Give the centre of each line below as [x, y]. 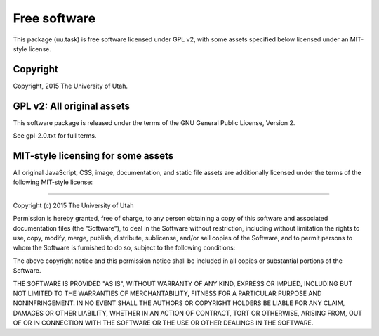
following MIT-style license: [53, 182]
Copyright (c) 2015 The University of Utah [73, 205]
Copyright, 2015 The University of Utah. [71, 86]
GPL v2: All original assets [71, 106]
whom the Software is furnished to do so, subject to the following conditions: [124, 248]
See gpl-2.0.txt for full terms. [55, 136]
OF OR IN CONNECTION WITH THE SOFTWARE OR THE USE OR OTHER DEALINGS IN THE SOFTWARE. [163, 323]
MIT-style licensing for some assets [93, 156]
